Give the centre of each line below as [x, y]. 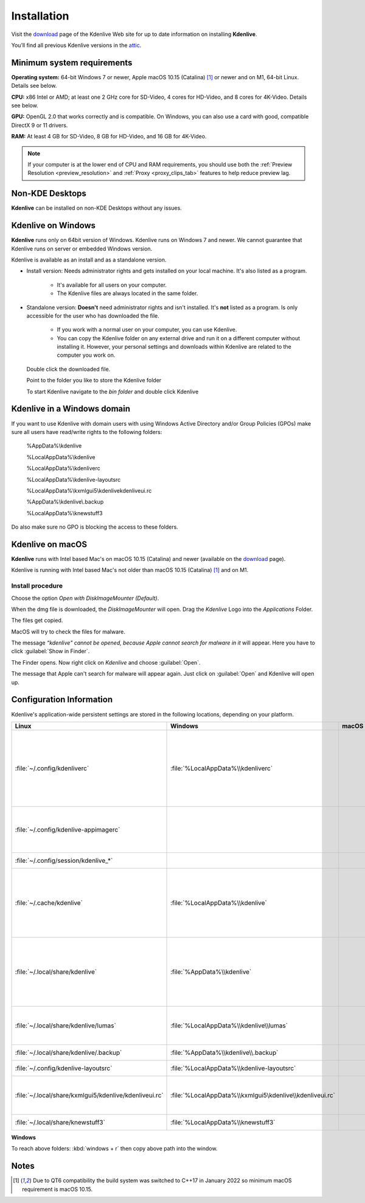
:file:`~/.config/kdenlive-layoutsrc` [64, 1068]
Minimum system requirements [72, 62]
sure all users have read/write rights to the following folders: [87, 432]
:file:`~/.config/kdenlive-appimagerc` [68, 829]
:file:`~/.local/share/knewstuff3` [60, 1122]
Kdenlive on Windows [54, 226]
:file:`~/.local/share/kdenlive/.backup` [68, 1052]
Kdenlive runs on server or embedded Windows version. [82, 248]
